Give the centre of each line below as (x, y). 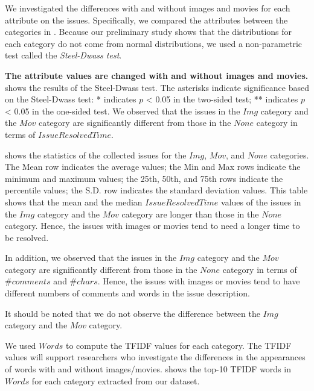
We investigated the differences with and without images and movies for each (148, 8)
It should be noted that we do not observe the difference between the (133, 313)
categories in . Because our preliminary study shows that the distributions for (149, 32)
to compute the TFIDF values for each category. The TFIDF (178, 345)
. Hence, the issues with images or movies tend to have (199, 281)
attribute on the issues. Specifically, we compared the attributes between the (146, 20)
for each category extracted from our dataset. (116, 380)
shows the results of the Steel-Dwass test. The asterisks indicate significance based (157, 87)
